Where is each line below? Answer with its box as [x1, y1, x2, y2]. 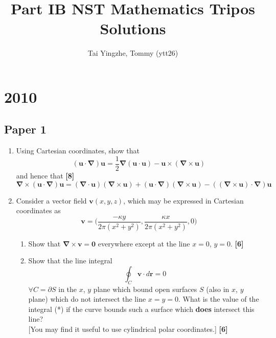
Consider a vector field [16, 195, 87, 206]
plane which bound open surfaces [93, 283, 197, 294]
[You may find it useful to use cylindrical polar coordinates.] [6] [28, 324, 228, 334]
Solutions [100, 18, 166, 39]
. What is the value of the [178, 294, 259, 304]
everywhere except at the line [98, 238, 190, 249]
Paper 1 [4, 121, 47, 137]
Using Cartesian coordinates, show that [16, 145, 140, 156]
